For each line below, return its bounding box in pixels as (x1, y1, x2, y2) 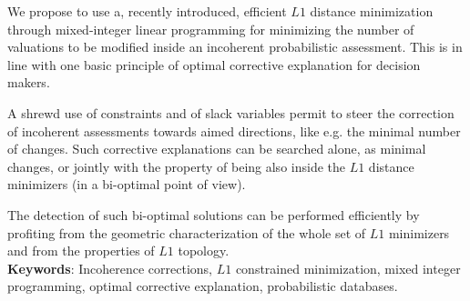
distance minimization (310, 2, 434, 20)
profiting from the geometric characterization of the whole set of (7, 223, 366, 242)
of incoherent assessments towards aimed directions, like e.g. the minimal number (7, 121, 461, 140)
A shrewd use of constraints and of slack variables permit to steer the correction (7, 103, 455, 122)
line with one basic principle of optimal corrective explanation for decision (7, 55, 421, 74)
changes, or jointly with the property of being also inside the (7, 156, 345, 176)
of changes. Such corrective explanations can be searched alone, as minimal (7, 139, 426, 158)
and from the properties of (7, 241, 155, 260)
